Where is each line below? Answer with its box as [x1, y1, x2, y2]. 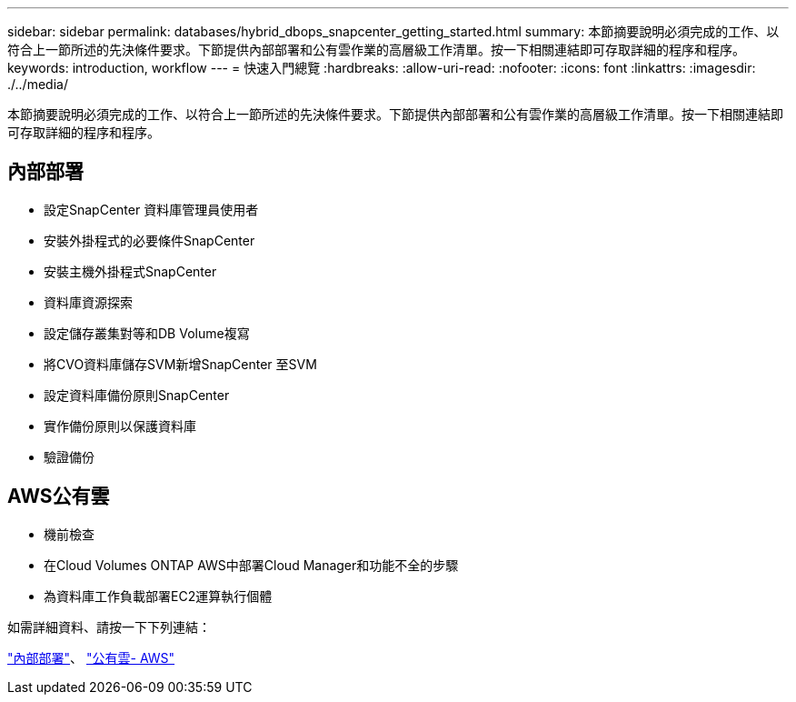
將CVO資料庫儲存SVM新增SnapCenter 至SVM [44, 356, 317, 372]
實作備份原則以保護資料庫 [44, 417, 196, 434]
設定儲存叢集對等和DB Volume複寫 [44, 325, 250, 341]
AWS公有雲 [7, 485, 110, 508]
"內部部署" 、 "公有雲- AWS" [7, 649, 175, 666]
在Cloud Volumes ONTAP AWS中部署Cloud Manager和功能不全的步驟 [44, 557, 459, 573]
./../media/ [7, 76, 68, 92]
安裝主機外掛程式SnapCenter [44, 263, 217, 279]
